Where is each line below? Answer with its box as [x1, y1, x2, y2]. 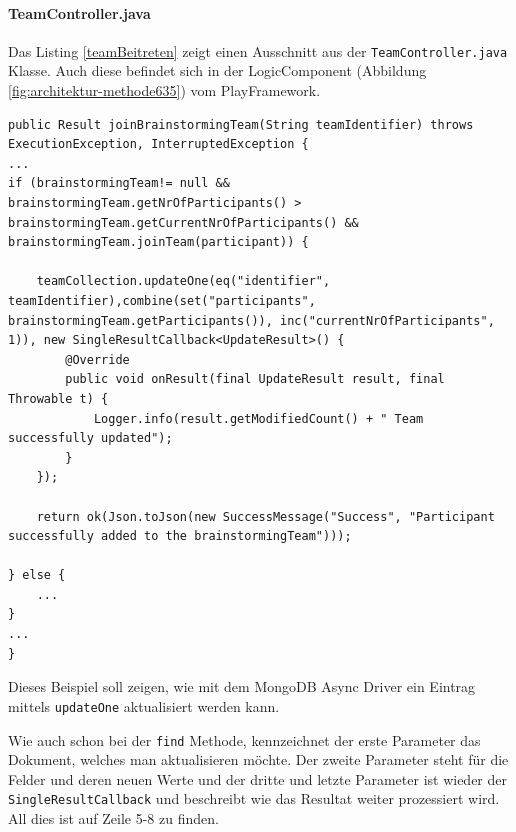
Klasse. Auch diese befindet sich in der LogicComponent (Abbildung [8, 60, 427, 81]
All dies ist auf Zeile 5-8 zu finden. [8, 808, 219, 829]
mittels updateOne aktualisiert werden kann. [8, 695, 280, 716]
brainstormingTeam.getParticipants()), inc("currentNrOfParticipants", [8, 313, 495, 328]
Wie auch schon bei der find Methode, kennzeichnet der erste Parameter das [8, 729, 481, 750]
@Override [65, 352, 130, 367]
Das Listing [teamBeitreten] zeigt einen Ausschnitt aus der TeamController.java [8, 40, 508, 61]
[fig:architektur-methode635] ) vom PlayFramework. [8, 80, 321, 101]
